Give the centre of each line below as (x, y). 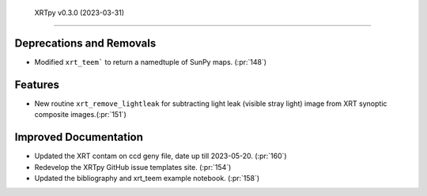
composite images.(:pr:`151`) (80, 115)
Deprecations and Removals (85, 43)
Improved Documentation (79, 137)
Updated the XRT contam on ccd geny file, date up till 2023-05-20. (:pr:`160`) (161, 156)
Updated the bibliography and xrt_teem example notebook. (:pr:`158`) (147, 178)
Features (37, 84)
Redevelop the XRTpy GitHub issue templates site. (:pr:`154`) (133, 167)
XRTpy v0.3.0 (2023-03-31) (79, 13)
